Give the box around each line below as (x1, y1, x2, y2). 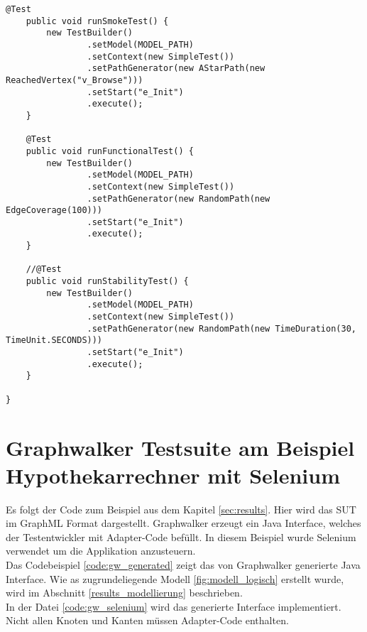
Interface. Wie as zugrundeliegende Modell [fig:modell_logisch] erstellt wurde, (6, 571, 344, 586)
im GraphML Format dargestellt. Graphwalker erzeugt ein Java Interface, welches (6, 516, 361, 530)
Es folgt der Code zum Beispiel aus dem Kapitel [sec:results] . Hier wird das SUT (6, 501, 356, 516)
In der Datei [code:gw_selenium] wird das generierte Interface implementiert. (6, 599, 341, 614)
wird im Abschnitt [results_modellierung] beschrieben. (6, 585, 243, 600)
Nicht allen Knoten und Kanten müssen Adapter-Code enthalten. (6, 613, 289, 628)
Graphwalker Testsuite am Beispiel (6, 432, 355, 462)
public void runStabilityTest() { (26, 276, 189, 287)
